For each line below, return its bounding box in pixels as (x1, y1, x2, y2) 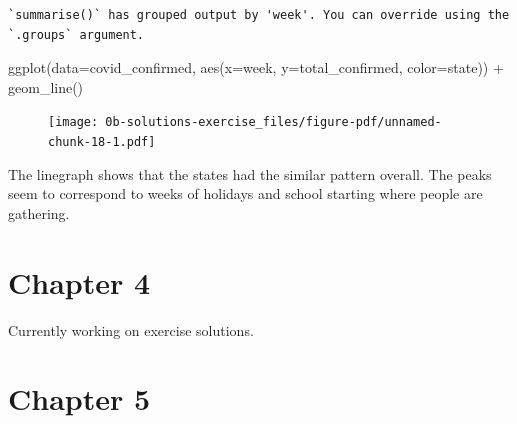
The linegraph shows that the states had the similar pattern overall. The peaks (8, 163, 492, 184)
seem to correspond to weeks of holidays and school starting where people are (8, 183, 483, 204)
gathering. (8, 202, 70, 223)
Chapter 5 (8, 378, 151, 419)
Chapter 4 (8, 261, 151, 302)
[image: (48, 115, 99, 130)
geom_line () (8, 76, 84, 97)
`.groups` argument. (8, 27, 145, 42)
